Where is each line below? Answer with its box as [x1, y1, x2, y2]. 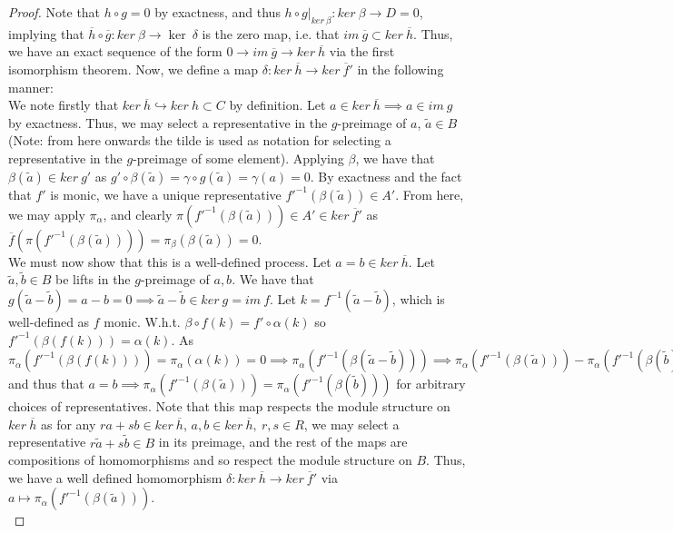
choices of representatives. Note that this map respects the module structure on [8, 397, 450, 416]
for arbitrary [396, 374, 466, 393]
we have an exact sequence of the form [8, 42, 223, 61]
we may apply [8, 204, 85, 223]
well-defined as [8, 311, 90, 331]
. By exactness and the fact [310, 166, 462, 185]
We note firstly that [8, 95, 119, 114]
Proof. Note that [8, 3, 101, 21]
